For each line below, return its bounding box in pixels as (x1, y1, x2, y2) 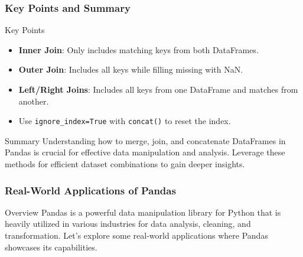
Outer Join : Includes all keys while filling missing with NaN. (18, 63, 243, 76)
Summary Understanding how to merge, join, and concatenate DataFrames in (5, 134, 286, 147)
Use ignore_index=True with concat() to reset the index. (18, 115, 231, 127)
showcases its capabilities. (5, 240, 97, 253)
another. (18, 95, 49, 107)
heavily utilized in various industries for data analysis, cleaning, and (5, 217, 251, 230)
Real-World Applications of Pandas (5, 183, 176, 197)
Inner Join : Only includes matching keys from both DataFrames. (18, 43, 259, 56)
